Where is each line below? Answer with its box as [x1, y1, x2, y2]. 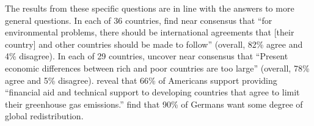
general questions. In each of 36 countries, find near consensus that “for [5, 13, 272, 26]
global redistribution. [5, 109, 84, 122]
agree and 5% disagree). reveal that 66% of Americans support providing [5, 73, 277, 86]
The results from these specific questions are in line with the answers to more [5, 2, 294, 14]
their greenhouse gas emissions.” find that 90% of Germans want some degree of [5, 97, 303, 110]
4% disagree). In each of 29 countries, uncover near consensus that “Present [5, 50, 288, 62]
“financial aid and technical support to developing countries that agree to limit [5, 86, 300, 98]
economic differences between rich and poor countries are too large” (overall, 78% [5, 61, 310, 74]
